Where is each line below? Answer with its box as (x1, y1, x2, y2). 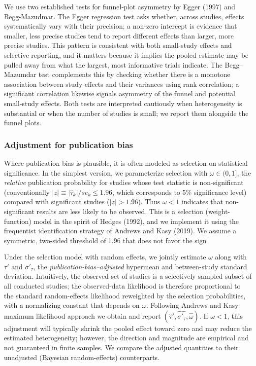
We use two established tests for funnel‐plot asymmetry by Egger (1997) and (4, 1, 235, 11)
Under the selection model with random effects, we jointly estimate (4, 252, 206, 262)
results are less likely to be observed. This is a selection (36, 206, 203, 216)
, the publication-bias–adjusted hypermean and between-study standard (33, 261, 247, 271)
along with (215, 252, 247, 262)
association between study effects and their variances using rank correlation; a (4, 78, 239, 89)
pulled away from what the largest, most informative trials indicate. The (4, 59, 223, 70)
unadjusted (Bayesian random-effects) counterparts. (4, 352, 160, 362)
